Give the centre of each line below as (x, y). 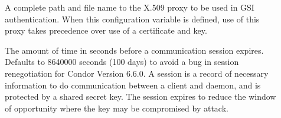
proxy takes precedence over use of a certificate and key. (106, 30)
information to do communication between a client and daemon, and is (133, 85)
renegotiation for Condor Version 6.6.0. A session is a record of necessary (137, 73)
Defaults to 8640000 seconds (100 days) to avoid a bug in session (122, 62)
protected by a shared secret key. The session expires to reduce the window (140, 96)
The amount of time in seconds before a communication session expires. (134, 50)
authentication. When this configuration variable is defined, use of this (132, 19)
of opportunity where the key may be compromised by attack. (117, 108)
